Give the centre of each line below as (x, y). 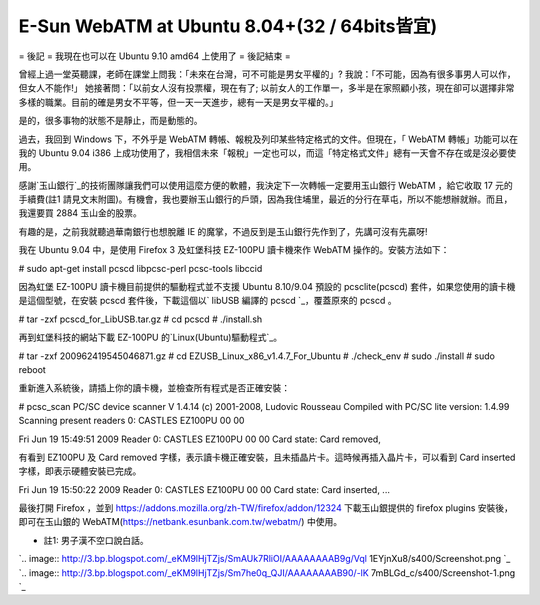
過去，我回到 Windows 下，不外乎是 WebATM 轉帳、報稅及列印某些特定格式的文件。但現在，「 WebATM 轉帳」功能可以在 (268, 139)
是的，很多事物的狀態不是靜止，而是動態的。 (110, 121)
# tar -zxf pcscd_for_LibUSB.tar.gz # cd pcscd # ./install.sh (140, 319)
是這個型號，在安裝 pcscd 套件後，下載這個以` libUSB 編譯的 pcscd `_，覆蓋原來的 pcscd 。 (207, 301)
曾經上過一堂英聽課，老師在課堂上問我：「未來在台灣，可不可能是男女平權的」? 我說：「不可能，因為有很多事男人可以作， (267, 74)
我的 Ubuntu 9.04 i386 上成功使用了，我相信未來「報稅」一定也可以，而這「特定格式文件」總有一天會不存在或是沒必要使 (267, 152)
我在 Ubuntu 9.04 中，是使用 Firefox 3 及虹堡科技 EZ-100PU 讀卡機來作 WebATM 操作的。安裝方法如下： (234, 250)
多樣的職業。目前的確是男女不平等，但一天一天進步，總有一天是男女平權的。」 (178, 102)
